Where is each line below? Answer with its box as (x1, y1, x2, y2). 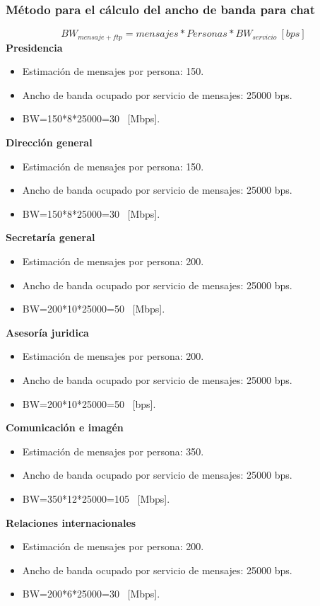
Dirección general (6, 135, 93, 150)
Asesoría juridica (6, 325, 89, 339)
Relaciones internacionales (6, 515, 136, 530)
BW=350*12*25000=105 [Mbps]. (22, 491, 170, 506)
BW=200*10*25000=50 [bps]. (22, 396, 156, 411)
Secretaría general (6, 230, 95, 245)
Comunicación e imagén (6, 420, 124, 435)
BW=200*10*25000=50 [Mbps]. (22, 301, 165, 316)
